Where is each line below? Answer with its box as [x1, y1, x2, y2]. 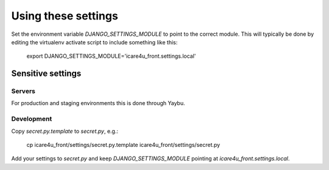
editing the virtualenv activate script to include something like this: [11, 38, 178, 46]
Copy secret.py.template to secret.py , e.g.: [11, 127, 119, 135]
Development [11, 115, 52, 123]
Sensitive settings [11, 69, 82, 79]
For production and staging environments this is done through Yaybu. [11, 100, 185, 107]
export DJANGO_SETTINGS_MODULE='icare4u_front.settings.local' [26, 52, 196, 60]
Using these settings [11, 9, 118, 22]
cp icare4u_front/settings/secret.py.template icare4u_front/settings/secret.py [26, 141, 221, 149]
